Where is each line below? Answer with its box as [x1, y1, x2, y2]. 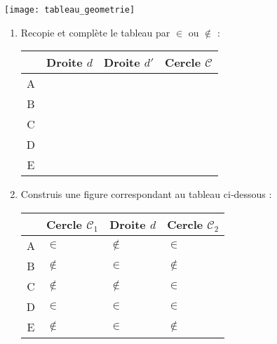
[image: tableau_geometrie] [4, 5, 135, 15]
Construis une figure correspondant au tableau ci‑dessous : [20, 187, 272, 201]
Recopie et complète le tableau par [20, 25, 170, 39]
